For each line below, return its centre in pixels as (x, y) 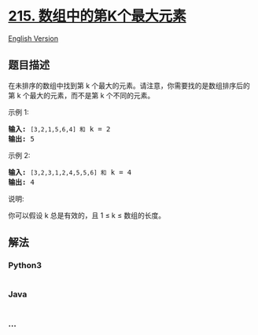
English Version (33, 38)
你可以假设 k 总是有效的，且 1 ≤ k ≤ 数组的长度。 (87, 215)
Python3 (25, 266)
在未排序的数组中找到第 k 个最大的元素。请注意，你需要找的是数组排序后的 (129, 85)
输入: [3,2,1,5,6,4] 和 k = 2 (59, 129)
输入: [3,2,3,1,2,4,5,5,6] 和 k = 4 (70, 172)
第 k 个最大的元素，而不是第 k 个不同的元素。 (81, 95)
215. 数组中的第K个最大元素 (97, 16)
